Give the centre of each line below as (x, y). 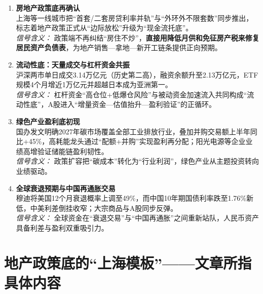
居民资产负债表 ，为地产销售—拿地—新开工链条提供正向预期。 (119, 47)
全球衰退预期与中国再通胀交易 (66, 188)
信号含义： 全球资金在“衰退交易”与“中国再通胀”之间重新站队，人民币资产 (137, 218)
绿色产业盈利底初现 (48, 121)
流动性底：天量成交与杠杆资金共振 (73, 64)
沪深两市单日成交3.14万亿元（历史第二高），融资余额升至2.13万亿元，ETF (137, 74)
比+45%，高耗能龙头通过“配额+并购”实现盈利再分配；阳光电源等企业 (131, 141)
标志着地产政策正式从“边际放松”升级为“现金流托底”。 (104, 28)
